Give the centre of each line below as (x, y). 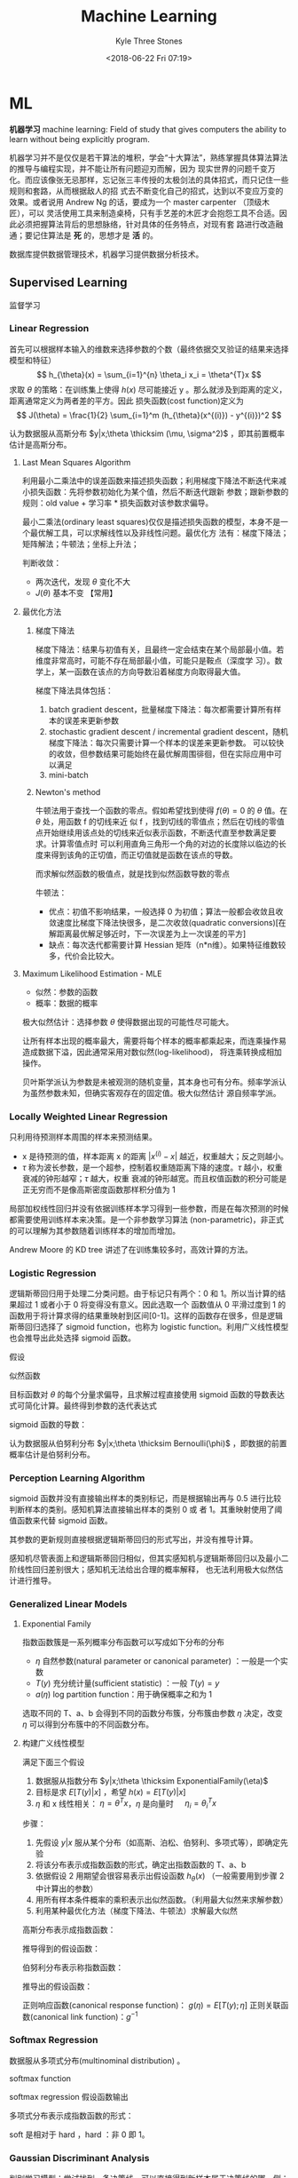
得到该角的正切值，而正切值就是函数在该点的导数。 (144, 855)
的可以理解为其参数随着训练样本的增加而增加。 (94, 1230)
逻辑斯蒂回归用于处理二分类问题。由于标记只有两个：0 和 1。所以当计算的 (144, 1293)
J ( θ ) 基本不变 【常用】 (76, 592)
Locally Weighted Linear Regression (89, 1117)
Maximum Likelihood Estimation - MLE (92, 974)
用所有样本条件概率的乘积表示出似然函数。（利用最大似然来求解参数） (161, 1899)
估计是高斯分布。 (40, 444)
